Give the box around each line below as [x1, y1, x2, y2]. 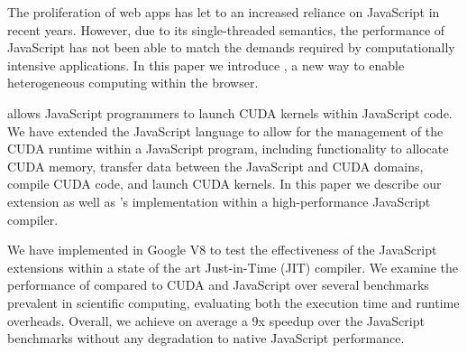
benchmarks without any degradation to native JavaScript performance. [7, 329, 405, 348]
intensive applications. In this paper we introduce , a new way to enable [7, 55, 405, 74]
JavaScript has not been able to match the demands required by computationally [7, 38, 455, 57]
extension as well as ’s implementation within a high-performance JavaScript [7, 191, 431, 210]
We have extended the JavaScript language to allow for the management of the [7, 121, 444, 140]
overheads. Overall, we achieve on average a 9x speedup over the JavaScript [7, 311, 425, 330]
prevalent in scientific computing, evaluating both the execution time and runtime [7, 293, 460, 311]
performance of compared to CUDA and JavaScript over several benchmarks [7, 275, 429, 294]
